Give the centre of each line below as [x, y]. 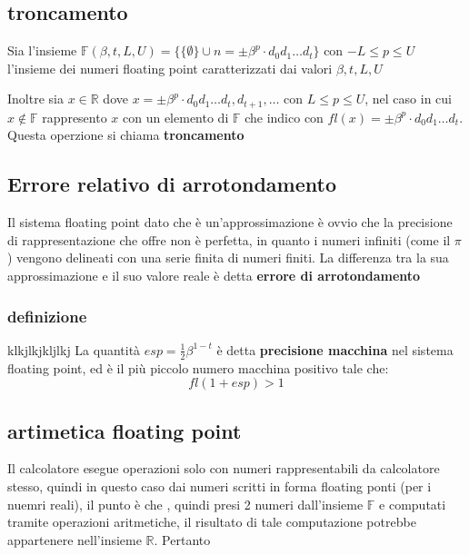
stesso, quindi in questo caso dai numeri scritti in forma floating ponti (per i [220, 486]
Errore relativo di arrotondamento [172, 184]
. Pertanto [182, 539]
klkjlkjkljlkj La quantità [74, 349]
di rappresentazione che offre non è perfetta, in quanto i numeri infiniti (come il [229, 239]
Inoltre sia [35, 99]
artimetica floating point [125, 430]
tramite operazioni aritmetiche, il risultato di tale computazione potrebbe [212, 522]
